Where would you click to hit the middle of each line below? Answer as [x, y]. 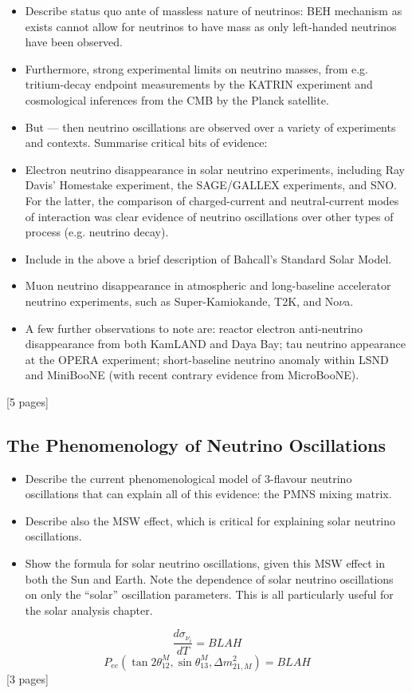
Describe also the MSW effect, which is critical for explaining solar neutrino [210, 520]
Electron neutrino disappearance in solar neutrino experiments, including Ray [215, 169]
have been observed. [74, 42]
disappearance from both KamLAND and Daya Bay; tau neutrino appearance [215, 344]
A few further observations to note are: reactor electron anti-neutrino [194, 328]
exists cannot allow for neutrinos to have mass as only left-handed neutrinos [211, 26]
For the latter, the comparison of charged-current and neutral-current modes [212, 200]
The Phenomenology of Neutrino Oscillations [196, 444]
